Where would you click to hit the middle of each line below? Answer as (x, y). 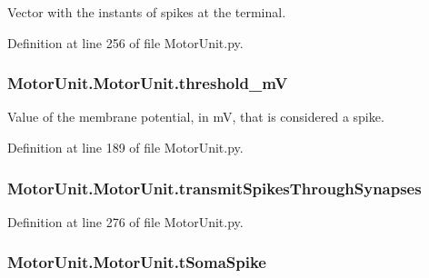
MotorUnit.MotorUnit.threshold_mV (148, 83)
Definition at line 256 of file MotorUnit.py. (125, 42)
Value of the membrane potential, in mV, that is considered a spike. (196, 117)
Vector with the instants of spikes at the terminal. (147, 12)
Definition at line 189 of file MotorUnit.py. (125, 147)
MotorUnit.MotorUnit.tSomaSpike (137, 262)
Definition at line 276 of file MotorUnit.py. (125, 221)
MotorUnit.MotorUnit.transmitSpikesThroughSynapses (214, 188)
